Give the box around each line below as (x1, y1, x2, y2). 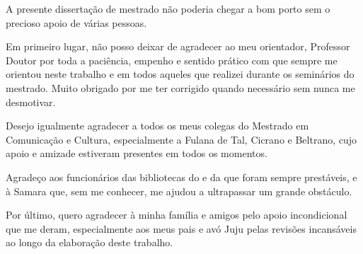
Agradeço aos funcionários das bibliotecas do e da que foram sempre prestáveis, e (6, 169, 357, 184)
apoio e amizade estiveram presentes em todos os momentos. (6, 146, 267, 161)
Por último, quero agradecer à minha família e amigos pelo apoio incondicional (6, 207, 347, 222)
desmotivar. (6, 94, 56, 109)
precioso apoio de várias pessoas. (6, 15, 147, 30)
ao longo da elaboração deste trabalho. (6, 235, 173, 250)
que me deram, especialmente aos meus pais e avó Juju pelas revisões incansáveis (6, 221, 357, 236)
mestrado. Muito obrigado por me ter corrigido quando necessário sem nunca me (6, 80, 355, 95)
